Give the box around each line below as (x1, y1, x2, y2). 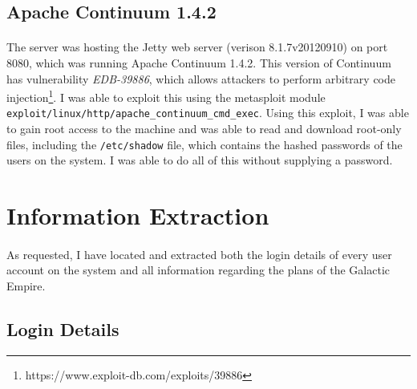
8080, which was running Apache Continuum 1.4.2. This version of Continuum (6, 54, 391, 71)
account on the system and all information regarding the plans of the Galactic (6, 261, 391, 278)
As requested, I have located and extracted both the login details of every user (6, 245, 392, 262)
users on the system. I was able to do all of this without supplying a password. (6, 152, 393, 168)
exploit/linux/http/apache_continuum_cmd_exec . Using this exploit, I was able (6, 104, 409, 121)
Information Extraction (6, 199, 269, 232)
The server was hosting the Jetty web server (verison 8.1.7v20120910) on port (6, 38, 388, 55)
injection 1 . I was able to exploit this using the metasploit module (6, 87, 326, 105)
